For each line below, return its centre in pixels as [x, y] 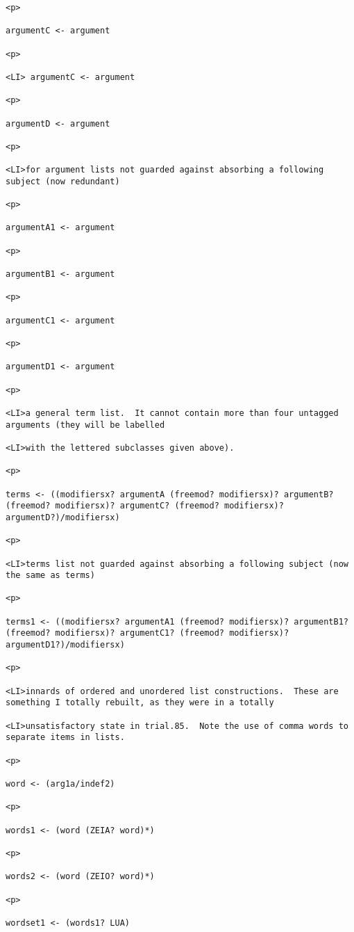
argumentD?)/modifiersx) [63, 517]
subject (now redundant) [63, 181]
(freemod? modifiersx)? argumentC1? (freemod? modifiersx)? [147, 633]
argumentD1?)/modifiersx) [65, 645]
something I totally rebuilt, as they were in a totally [140, 703]
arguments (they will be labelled [85, 425]
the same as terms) [50, 576]
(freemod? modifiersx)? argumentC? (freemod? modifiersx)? [145, 506]
